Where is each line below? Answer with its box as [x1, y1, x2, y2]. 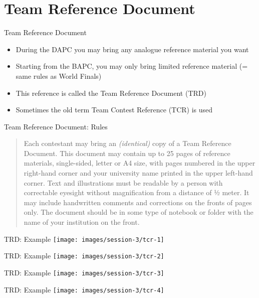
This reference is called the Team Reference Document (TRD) [16, 87, 206, 98]
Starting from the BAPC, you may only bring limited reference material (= [16, 61, 248, 71]
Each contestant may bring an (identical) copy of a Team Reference [24, 138, 231, 148]
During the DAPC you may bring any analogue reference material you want [16, 44, 249, 54]
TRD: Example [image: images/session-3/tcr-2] [4, 250, 164, 261]
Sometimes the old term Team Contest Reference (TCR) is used [16, 104, 213, 115]
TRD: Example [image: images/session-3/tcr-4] [4, 284, 164, 294]
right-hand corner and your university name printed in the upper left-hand [24, 168, 253, 178]
